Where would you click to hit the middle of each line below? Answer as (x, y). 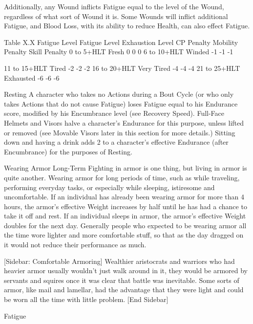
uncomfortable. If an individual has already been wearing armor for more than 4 (124, 197)
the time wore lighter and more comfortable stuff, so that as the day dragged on (124, 235)
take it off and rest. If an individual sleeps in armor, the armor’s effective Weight (125, 216)
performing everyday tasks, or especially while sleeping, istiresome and (109, 187)
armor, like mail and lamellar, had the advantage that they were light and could (124, 290)
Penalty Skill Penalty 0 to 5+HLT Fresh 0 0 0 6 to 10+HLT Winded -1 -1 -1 (119, 52)
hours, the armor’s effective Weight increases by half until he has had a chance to (126, 206)
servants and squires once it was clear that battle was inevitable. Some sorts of (122, 280)
